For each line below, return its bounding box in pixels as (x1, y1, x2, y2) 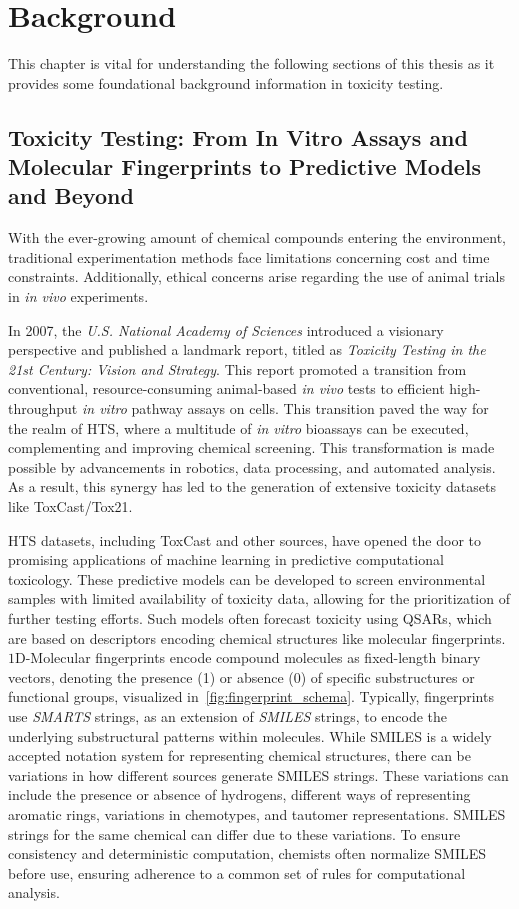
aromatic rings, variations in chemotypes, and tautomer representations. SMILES (8, 803, 506, 824)
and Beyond (8, 180, 134, 211)
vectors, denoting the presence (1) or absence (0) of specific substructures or (8, 666, 475, 687)
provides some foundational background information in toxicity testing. (8, 72, 444, 93)
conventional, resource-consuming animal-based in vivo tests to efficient (8, 378, 445, 399)
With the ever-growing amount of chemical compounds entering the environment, (8, 227, 507, 248)
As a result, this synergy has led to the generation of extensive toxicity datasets (8, 476, 496, 497)
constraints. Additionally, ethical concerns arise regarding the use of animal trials (8, 266, 505, 287)
